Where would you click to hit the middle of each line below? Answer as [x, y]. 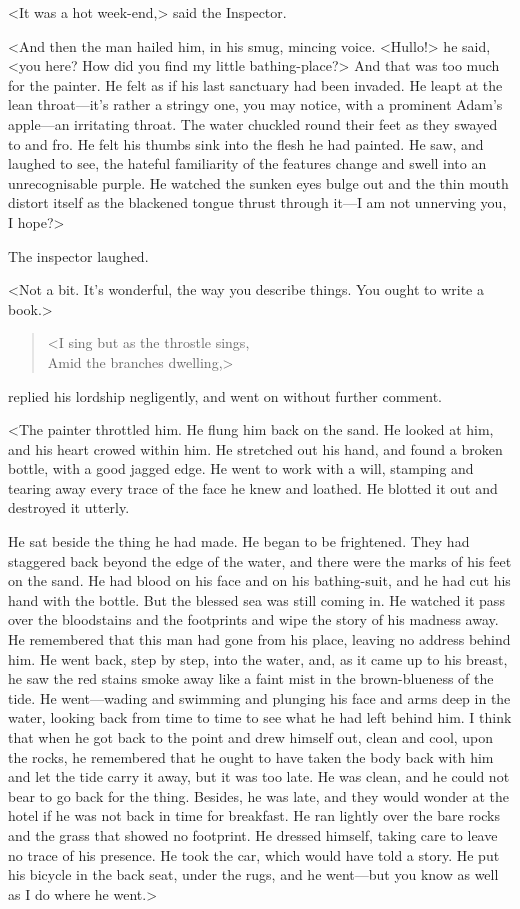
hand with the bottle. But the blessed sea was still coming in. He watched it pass [256, 599]
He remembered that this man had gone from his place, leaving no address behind [259, 639]
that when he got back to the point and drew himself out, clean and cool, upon [251, 737]
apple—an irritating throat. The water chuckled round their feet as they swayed [253, 123]
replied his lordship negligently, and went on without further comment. [225, 395]
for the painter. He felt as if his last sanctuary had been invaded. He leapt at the [255, 84]
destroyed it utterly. [69, 507]
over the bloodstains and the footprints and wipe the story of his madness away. [253, 619]
